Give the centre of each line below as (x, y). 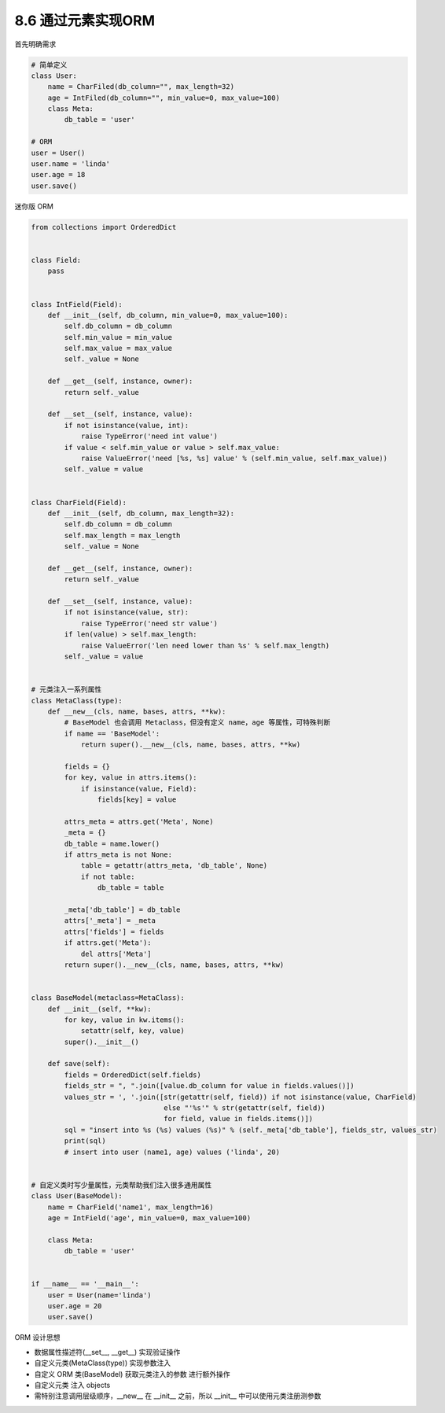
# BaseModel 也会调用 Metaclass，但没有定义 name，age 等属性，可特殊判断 (197, 723)
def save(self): (79, 1064)
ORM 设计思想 (37, 1337)
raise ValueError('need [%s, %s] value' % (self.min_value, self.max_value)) (234, 458)
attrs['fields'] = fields (114, 932)
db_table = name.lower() (112, 843)
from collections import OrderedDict (104, 227)
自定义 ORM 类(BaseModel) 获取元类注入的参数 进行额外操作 (132, 1374)
